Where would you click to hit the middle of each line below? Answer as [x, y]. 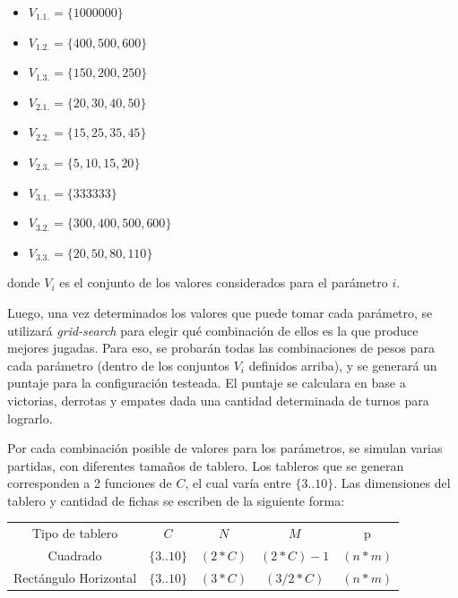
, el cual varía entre [238, 483]
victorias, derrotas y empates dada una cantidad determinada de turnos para [218, 400]
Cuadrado [75, 555]
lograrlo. [30, 418]
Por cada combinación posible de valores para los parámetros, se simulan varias [225, 448]
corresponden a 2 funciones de [90, 483]
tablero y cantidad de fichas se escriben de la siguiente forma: [176, 500]
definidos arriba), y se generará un [343, 365]
